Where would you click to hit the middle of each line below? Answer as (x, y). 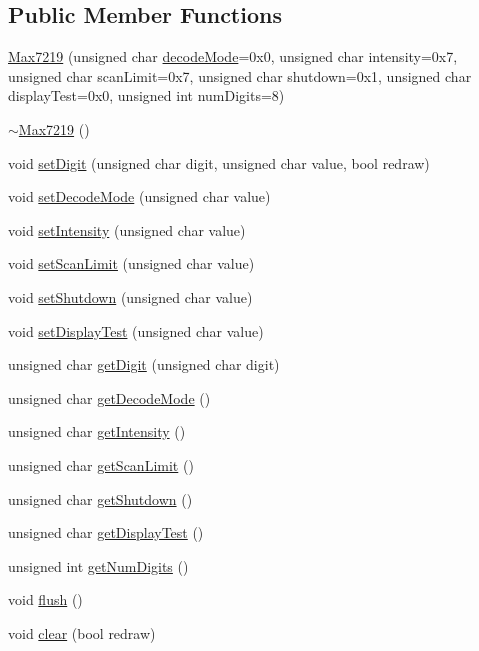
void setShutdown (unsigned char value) (130, 296)
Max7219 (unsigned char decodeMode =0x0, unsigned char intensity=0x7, (233, 56)
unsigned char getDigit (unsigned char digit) (144, 364)
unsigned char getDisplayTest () (106, 532)
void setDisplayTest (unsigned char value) (136, 330)
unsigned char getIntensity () (97, 431)
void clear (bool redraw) (82, 632)
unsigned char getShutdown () (100, 498)
